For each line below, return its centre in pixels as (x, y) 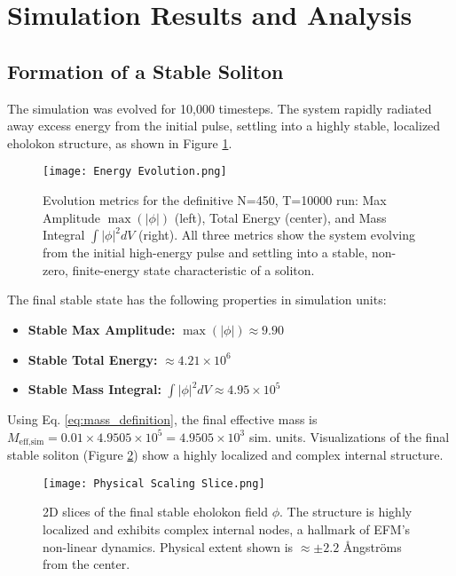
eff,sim (31, 442)
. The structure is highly (346, 512)
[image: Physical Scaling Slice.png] (154, 483)
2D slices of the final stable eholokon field (155, 512)
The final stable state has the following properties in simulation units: (197, 300)
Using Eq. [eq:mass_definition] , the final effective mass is (162, 419)
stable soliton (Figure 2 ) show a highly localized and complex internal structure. (225, 455)
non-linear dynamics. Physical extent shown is (168, 546)
